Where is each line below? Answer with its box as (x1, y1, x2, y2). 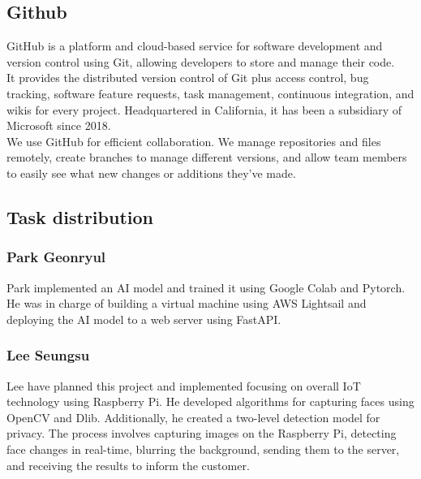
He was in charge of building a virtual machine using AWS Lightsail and (6, 295, 367, 312)
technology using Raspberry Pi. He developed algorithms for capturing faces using (6, 393, 415, 410)
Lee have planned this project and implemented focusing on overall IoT (6, 377, 361, 394)
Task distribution (6, 204, 153, 229)
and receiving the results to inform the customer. (6, 456, 250, 473)
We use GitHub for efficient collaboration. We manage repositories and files (6, 132, 381, 149)
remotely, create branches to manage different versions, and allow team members (6, 149, 407, 166)
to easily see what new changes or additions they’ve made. (6, 164, 296, 181)
